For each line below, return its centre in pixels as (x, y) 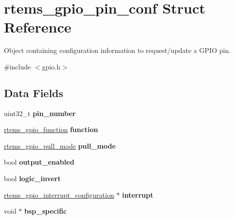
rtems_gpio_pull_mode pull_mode (60, 145)
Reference (38, 27)
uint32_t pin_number (40, 113)
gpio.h (51, 66)
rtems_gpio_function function (51, 129)
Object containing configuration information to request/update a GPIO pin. (117, 50)
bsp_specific (46, 211)
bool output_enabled (39, 162)
